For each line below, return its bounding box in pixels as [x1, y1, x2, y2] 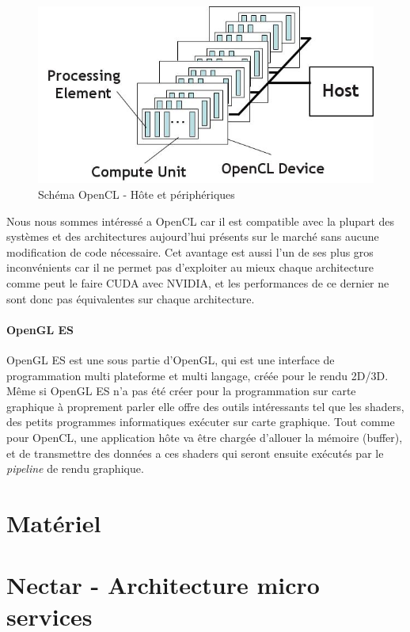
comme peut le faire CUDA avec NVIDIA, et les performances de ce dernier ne [6, 275, 389, 291]
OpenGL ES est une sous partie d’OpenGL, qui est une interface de [6, 352, 335, 368]
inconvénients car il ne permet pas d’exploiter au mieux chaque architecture [6, 259, 374, 276]
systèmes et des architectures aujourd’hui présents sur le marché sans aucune [6, 228, 379, 245]
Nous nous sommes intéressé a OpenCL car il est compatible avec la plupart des [6, 212, 395, 229]
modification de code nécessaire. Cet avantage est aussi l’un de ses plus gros [6, 243, 374, 260]
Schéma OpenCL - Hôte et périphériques [38, 186, 235, 203]
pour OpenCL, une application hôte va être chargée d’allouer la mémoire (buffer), [6, 429, 403, 445]
